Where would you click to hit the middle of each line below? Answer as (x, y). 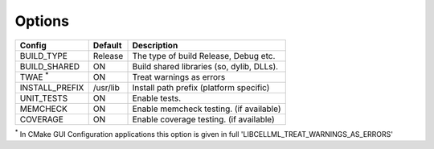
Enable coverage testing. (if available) (203, 119)
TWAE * (34, 76)
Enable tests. (156, 98)
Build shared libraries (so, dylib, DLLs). (205, 66)
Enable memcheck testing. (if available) (207, 109)
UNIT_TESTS (44, 98)
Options (42, 21)
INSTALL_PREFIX (52, 87)
